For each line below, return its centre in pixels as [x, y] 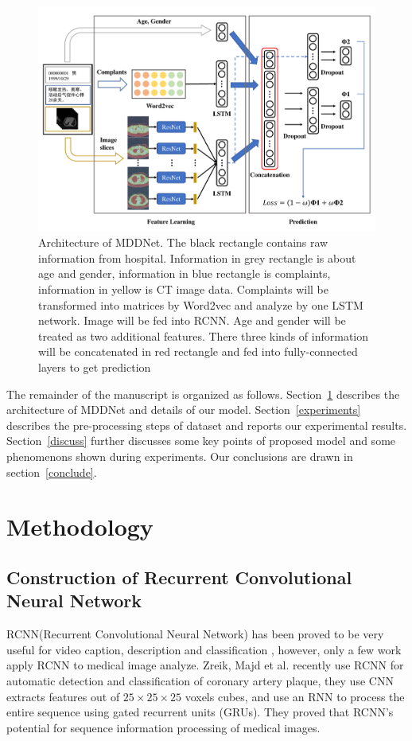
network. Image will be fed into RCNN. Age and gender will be [192, 320]
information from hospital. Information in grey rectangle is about [197, 257]
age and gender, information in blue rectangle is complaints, [185, 273]
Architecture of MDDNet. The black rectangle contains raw [183, 242]
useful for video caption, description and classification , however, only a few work [204, 649]
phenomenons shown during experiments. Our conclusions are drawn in [180, 456]
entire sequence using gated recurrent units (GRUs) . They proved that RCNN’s [200, 712]
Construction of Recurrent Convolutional [179, 577]
